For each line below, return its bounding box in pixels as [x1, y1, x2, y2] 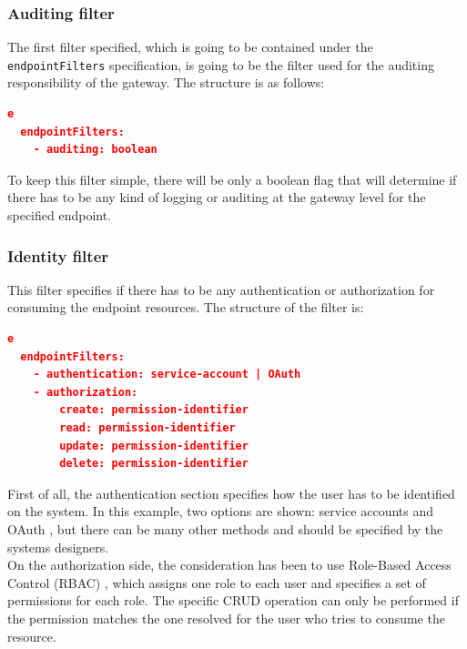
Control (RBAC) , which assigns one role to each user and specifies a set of [7, 573, 426, 592]
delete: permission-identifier [59, 457, 249, 471]
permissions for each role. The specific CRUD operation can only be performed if [7, 591, 459, 610]
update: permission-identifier [59, 439, 249, 452]
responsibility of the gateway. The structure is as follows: [7, 73, 325, 92]
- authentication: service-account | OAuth [33, 368, 301, 381]
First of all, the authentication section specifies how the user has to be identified [7, 483, 455, 502]
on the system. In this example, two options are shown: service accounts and [7, 502, 434, 521]
